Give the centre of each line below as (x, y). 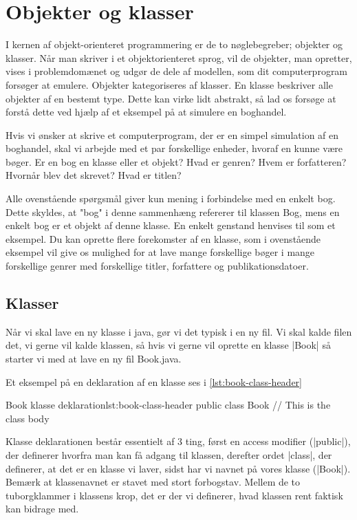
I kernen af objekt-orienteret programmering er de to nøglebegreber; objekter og (174, 44)
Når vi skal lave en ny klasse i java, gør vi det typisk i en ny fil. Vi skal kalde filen (179, 331)
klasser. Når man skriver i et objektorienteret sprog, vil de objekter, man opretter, (179, 57)
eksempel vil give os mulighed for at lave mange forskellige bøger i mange (160, 252)
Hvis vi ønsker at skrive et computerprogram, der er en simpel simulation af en (172, 134)
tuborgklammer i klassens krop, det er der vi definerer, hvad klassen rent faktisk (174, 495)
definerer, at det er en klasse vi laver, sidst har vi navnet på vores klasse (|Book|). (178, 468)
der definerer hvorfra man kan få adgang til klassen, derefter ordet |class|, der (169, 454)
